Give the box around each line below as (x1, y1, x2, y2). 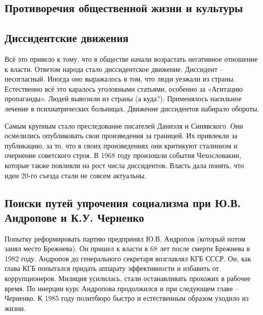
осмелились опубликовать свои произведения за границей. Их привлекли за (5, 130, 238, 141)
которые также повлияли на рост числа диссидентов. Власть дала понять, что (5, 160, 244, 170)
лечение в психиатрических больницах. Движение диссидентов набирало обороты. (5, 103, 259, 113)
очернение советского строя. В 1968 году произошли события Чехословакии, (5, 150, 242, 161)
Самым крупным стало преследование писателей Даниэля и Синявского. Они (5, 120, 243, 131)
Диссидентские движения (5, 30, 129, 46)
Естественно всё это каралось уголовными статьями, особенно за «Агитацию (5, 83, 243, 94)
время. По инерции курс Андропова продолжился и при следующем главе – (5, 283, 239, 293)
